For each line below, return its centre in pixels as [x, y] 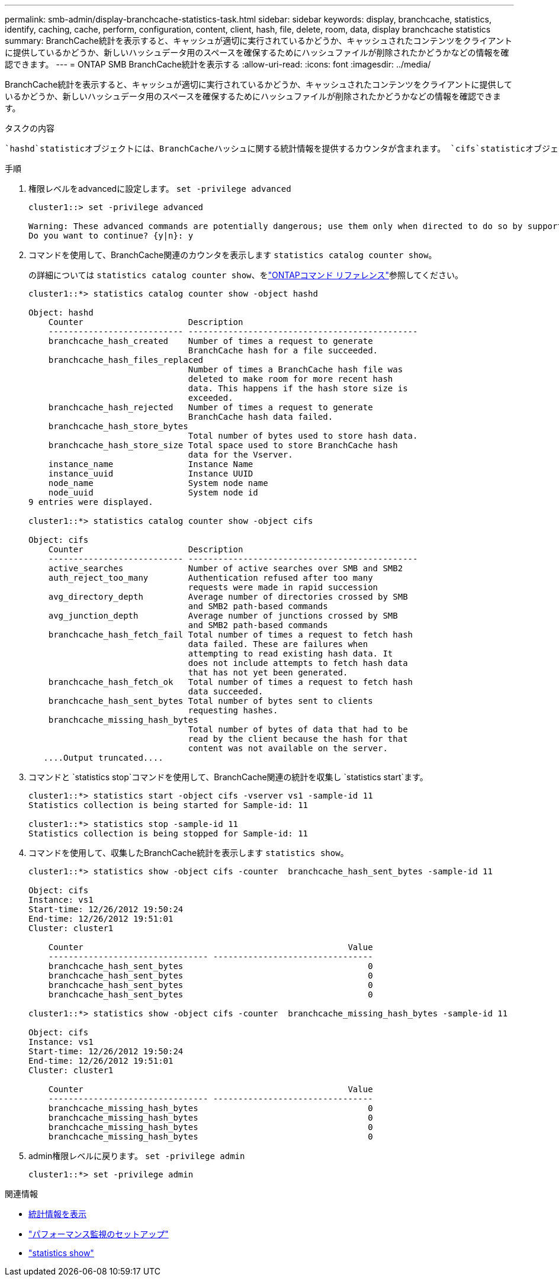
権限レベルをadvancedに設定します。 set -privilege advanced [160, 189]
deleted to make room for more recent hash [290, 379]
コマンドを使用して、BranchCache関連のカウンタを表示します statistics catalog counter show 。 [233, 255]
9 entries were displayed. [91, 502]
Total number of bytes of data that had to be [298, 729]
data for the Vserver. [240, 455]
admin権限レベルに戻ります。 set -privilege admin [137, 1156]
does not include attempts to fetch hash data [298, 663]
